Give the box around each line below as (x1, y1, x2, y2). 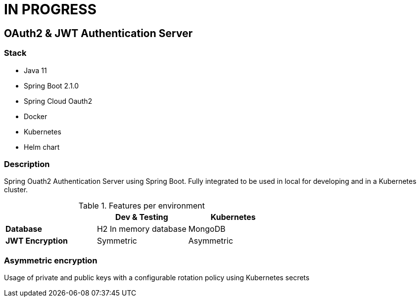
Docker (24, 112, 47, 121)
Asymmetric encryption (4, 255, 97, 265)
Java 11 (24, 66, 47, 75)
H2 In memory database (96, 224, 187, 234)
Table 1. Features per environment (78, 201, 205, 211)
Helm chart (24, 142, 60, 151)
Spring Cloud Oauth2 (24, 96, 93, 105)
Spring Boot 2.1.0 (24, 81, 79, 90)
